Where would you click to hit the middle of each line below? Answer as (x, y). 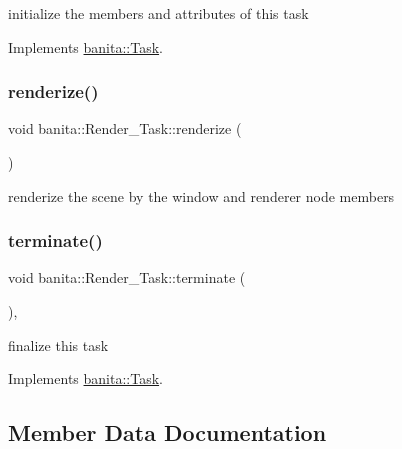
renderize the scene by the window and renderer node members (201, 195)
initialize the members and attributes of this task (158, 13)
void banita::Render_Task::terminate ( (127, 277)
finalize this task (58, 344)
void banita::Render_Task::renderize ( (125, 128)
